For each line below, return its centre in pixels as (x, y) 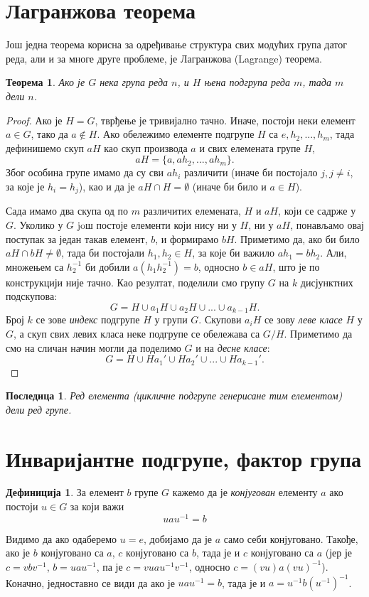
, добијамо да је (177, 538)
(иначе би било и (229, 186)
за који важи (97, 506)
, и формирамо (187, 238)
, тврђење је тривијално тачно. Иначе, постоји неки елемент (225, 120)
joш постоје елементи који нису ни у (157, 224)
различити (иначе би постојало (251, 172)
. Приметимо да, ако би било (297, 238)
